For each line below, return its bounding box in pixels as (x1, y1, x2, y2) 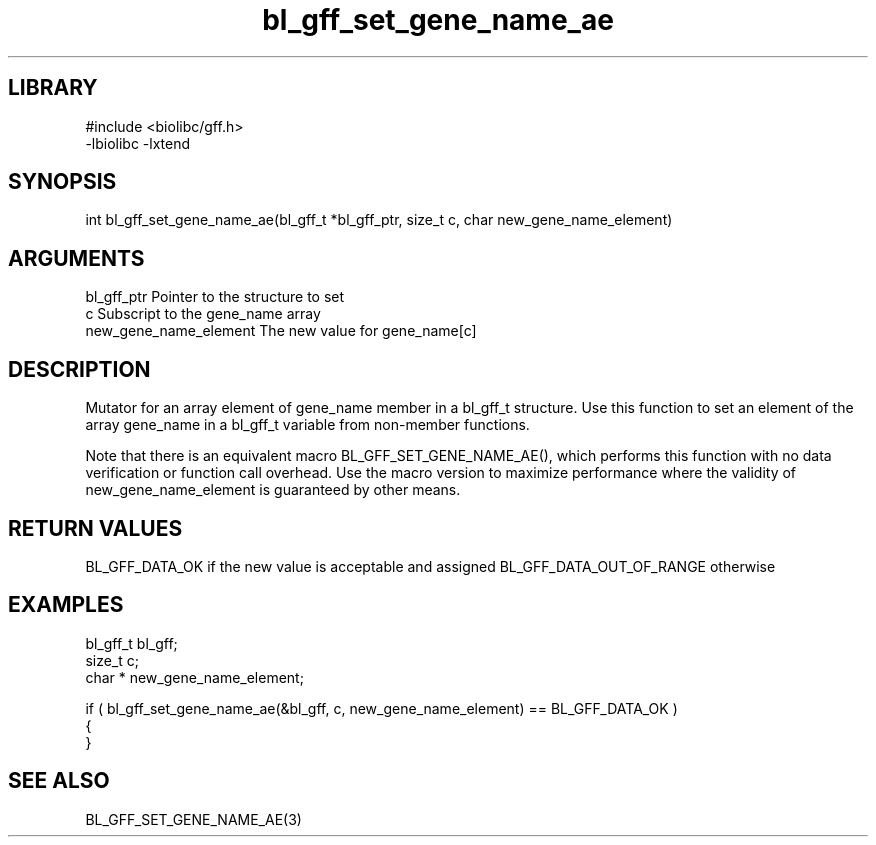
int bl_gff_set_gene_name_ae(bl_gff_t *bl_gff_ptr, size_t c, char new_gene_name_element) (85, 211, 673, 229)
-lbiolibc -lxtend (85, 134, 191, 152)
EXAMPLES (8, 592, 124, 618)
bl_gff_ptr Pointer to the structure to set (85, 288, 345, 306)
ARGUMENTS (8, 245, 145, 271)
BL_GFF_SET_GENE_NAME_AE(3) (85, 810, 302, 828)
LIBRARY (8, 75, 98, 101)
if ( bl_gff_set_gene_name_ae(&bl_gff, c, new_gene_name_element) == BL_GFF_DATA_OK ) (85, 699, 678, 717)
